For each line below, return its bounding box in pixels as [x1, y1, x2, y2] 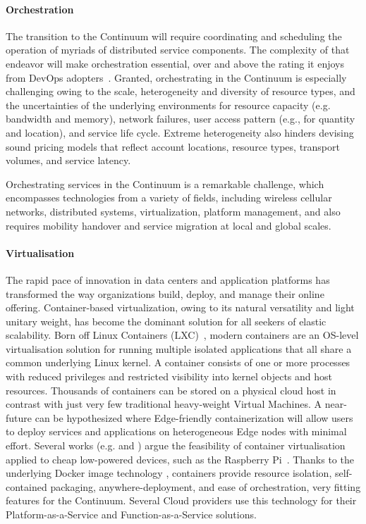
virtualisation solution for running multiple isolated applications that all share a [6, 341, 352, 356]
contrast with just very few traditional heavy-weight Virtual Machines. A [6, 397, 322, 411]
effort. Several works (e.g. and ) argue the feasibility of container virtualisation [6, 438, 346, 453]
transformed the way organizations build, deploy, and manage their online [6, 286, 324, 301]
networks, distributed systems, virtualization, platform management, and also [6, 204, 341, 218]
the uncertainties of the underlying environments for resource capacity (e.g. [6, 97, 331, 112]
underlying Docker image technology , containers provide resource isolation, [6, 466, 332, 480]
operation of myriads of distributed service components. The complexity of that [6, 42, 350, 57]
